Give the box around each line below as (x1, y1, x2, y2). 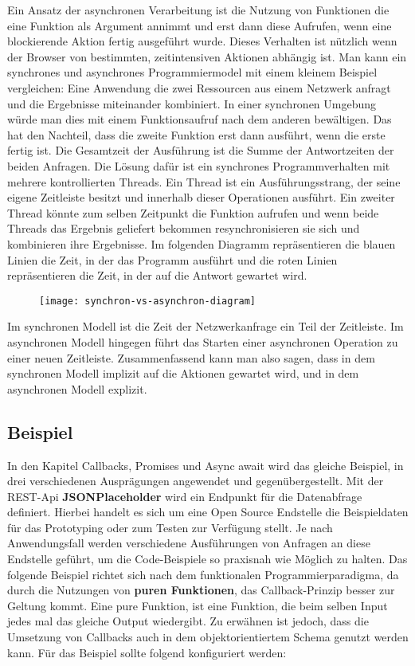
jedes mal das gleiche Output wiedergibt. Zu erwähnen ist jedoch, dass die (7, 613, 369, 629)
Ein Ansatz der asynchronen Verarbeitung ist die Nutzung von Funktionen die (7, 2, 390, 18)
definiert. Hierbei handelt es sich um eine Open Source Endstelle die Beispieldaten (7, 503, 409, 520)
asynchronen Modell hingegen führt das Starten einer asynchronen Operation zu (7, 333, 398, 350)
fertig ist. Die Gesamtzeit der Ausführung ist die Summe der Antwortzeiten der (7, 142, 394, 159)
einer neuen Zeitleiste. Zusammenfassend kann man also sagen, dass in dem (7, 349, 375, 366)
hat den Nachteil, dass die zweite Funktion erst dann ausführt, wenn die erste (7, 126, 386, 143)
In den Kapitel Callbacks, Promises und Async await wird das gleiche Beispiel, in (7, 456, 404, 473)
